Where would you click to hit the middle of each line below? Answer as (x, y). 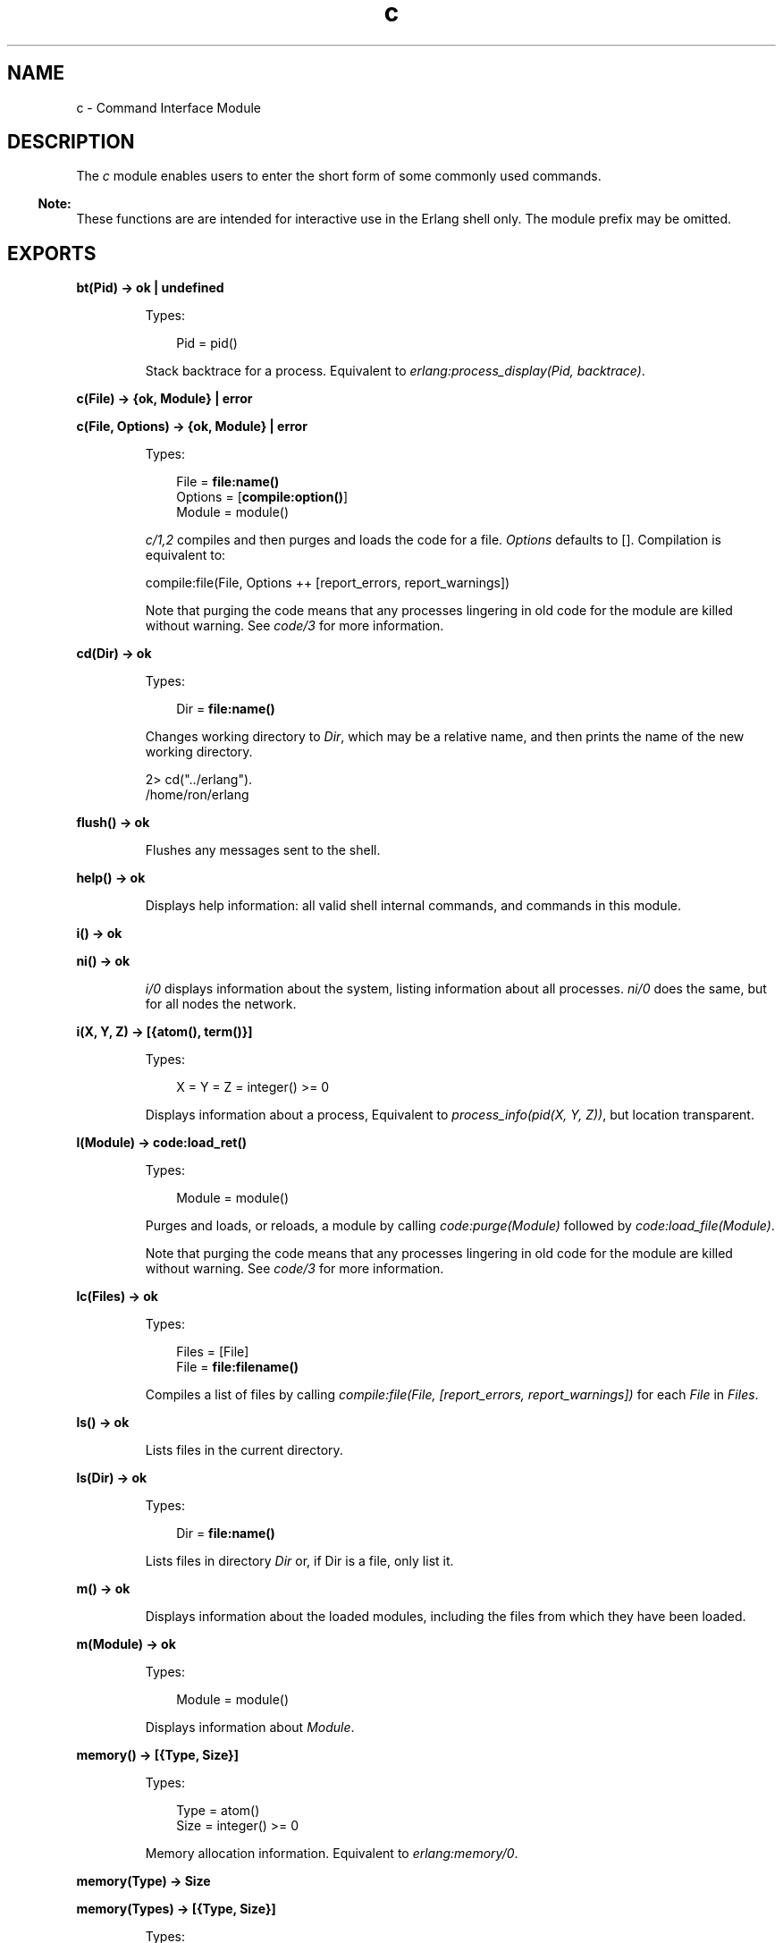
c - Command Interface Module (168, 107)
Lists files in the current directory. (244, 1450)
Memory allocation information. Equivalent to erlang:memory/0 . (332, 1854)
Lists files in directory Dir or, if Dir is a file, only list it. (299, 1561)
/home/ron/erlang (197, 795)
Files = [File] (213, 1352)
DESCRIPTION (71, 142)
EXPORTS (52, 253)
